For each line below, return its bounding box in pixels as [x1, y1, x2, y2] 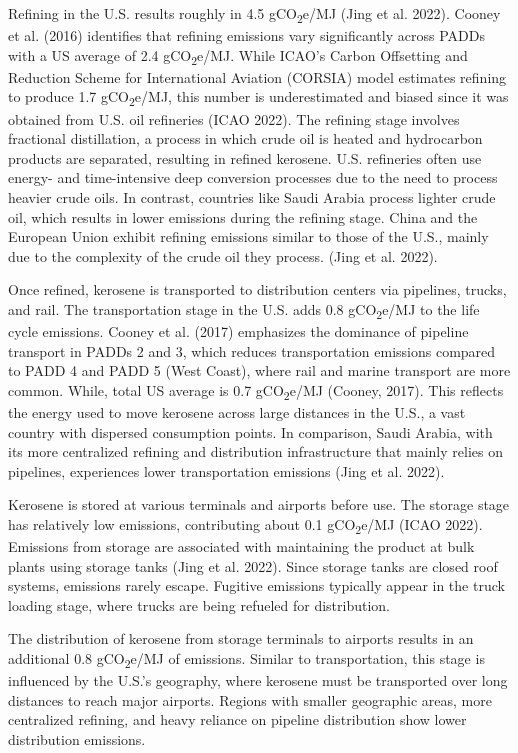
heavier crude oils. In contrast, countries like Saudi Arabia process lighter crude [8, 186, 496, 207]
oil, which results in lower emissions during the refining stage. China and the [8, 206, 478, 227]
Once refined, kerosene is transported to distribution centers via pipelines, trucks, [8, 279, 507, 300]
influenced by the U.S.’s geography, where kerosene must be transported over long [8, 670, 508, 691]
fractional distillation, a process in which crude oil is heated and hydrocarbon [8, 128, 483, 149]
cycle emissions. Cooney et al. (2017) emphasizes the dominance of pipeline [8, 321, 469, 342]
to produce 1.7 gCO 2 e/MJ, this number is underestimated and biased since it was [8, 86, 509, 110]
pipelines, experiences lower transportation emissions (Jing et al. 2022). [8, 460, 445, 481]
